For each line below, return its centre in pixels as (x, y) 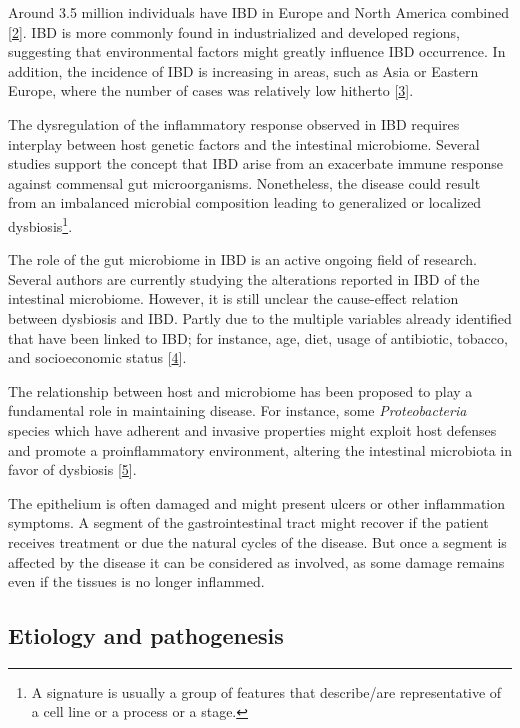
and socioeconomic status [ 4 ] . (97, 357)
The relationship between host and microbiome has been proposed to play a (240, 390)
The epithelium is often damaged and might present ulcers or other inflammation (256, 502)
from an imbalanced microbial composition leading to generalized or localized (245, 202)
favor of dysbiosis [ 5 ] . (72, 469)
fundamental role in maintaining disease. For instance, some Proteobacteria (237, 410)
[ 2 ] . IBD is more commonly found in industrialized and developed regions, (234, 31)
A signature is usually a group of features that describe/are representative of (266, 691)
